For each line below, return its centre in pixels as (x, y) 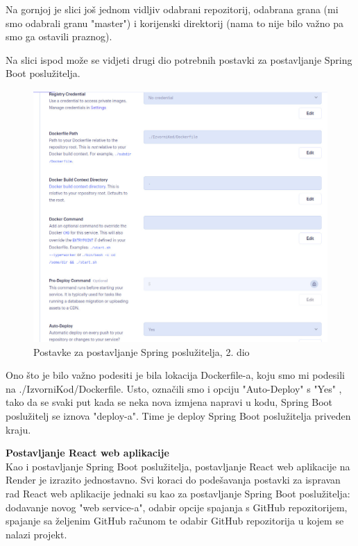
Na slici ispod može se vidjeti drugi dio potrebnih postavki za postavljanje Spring (179, 59)
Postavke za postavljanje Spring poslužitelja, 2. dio (142, 351)
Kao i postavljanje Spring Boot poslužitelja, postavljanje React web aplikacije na (178, 466)
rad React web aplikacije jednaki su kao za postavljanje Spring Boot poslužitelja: (178, 494)
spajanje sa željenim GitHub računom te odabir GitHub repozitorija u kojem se (175, 521)
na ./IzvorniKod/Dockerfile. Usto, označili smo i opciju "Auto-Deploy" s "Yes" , (174, 388)
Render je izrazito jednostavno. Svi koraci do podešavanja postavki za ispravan (173, 480)
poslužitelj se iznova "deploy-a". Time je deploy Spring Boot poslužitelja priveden (178, 416)
